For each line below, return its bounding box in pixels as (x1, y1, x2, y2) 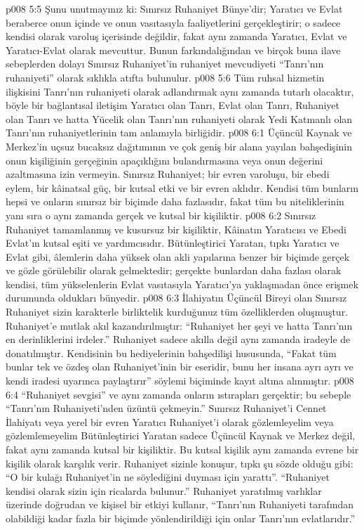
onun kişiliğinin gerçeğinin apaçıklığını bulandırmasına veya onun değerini (6, 153, 323, 167)
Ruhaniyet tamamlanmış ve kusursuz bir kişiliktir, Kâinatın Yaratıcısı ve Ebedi (6, 221, 346, 236)
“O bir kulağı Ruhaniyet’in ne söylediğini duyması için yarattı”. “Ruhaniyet (6, 470, 330, 484)
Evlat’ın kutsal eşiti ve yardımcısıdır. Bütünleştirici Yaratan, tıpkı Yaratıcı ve (6, 235, 339, 250)
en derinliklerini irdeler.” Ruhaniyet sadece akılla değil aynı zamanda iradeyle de (6, 332, 351, 347)
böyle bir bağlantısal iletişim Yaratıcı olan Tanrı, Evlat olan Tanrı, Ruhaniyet (6, 98, 339, 112)
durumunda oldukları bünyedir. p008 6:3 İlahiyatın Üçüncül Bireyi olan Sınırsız (6, 290, 347, 305)
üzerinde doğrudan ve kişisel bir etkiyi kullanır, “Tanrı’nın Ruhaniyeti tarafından (6, 497, 354, 512)
